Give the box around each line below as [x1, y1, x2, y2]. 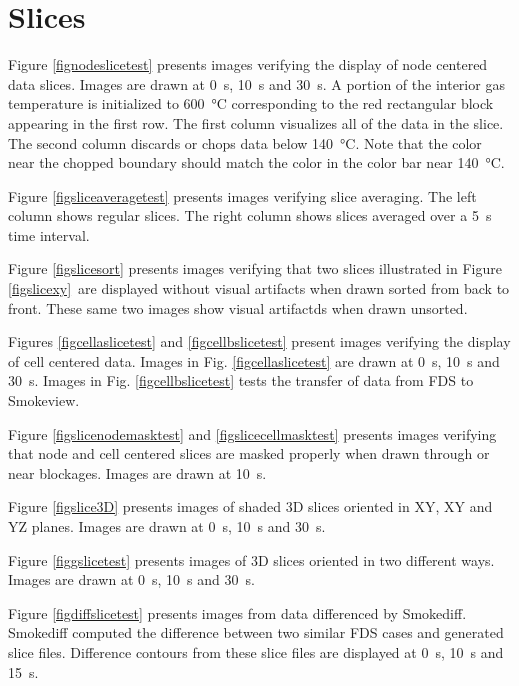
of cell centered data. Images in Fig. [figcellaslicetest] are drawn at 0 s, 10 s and [8, 350, 500, 371]
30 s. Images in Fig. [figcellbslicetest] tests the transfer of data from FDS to [8, 370, 474, 391]
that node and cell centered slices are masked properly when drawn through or [8, 443, 490, 464]
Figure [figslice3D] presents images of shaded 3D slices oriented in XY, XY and [8, 496, 493, 517]
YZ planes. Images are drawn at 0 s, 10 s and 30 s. [8, 516, 326, 536]
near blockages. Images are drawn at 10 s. [8, 462, 267, 483]
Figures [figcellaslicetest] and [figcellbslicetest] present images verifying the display [8, 331, 511, 352]
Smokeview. [8, 390, 80, 411]
